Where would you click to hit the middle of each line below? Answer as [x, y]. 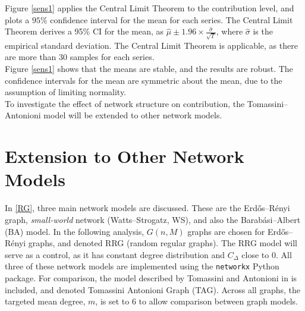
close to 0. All [267, 254]
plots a [17, 19]
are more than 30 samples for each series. [80, 57]
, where [229, 31]
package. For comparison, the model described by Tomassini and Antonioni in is [151, 277]
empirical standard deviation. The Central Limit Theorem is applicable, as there [151, 45]
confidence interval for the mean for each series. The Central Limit [172, 19]
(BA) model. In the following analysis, [75, 231]
